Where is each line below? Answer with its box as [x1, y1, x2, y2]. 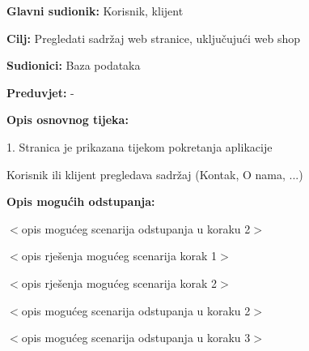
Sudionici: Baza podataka [6, 57, 141, 74]
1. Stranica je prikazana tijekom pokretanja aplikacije [6, 138, 273, 155]
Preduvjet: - [6, 83, 74, 101]
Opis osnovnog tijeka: [6, 111, 129, 128]
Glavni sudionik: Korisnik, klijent [6, 2, 184, 19]
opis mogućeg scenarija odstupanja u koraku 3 [21, 329, 251, 346]
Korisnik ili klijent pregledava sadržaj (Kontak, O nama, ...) [6, 165, 303, 182]
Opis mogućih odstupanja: [6, 193, 155, 210]
